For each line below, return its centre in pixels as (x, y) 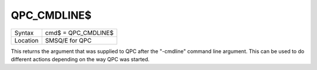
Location (26, 40)
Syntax (24, 33)
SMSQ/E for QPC (68, 40)
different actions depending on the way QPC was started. (80, 59)
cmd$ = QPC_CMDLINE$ (79, 33)
